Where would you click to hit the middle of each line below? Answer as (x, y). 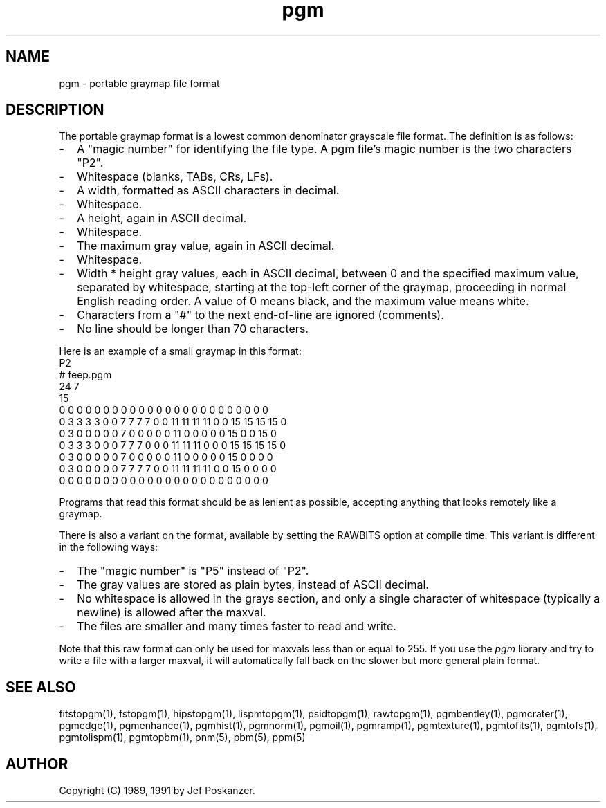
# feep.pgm (85, 375)
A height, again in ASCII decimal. (162, 218)
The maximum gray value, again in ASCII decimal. (206, 246)
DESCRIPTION (55, 110)
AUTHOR (37, 764)
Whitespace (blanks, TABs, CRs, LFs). (175, 177)
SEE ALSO (41, 687)
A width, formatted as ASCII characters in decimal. (208, 191)
